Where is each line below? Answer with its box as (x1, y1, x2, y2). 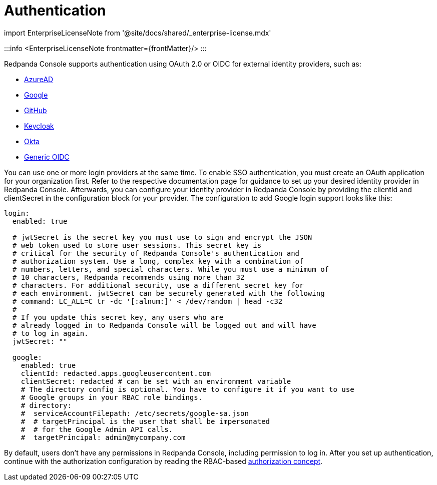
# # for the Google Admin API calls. (21, 425, 173, 433)
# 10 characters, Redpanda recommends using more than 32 (12, 273, 245, 281)
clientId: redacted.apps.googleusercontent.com (21, 369, 211, 377)
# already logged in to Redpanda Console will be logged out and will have (12, 321, 316, 329)
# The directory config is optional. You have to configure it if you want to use (21, 385, 354, 393)
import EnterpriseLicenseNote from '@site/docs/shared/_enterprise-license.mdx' (4, 28, 271, 37)
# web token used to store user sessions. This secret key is (12, 241, 262, 249)
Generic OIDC (24, 152, 70, 161)
